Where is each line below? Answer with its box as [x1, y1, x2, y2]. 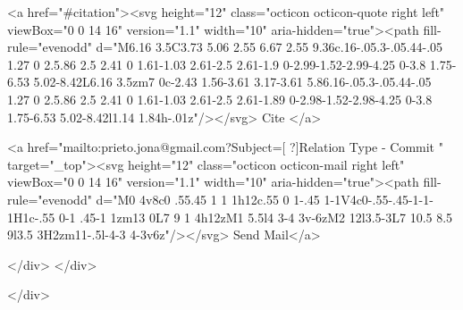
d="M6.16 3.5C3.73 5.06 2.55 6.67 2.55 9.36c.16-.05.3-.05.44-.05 [96, 38, 443, 56]
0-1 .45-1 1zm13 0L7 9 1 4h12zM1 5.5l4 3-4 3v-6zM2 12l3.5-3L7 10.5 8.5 [58, 207, 453, 226]
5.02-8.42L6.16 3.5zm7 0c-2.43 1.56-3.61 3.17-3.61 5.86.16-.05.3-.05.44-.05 [33, 72, 432, 91]
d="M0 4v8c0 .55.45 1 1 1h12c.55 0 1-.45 [96, 189, 320, 208]
